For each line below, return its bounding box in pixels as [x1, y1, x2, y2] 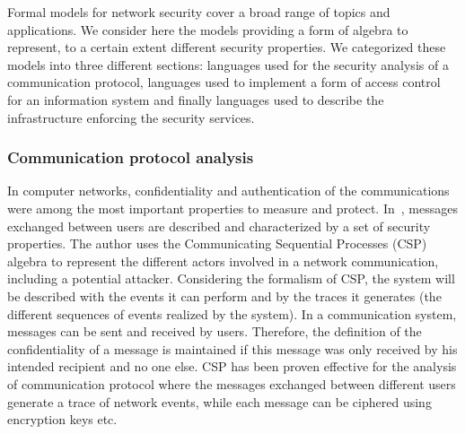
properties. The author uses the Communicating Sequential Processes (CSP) [7, 234, 427, 253]
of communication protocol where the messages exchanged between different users [7, 374, 456, 393]
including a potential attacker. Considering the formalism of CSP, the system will [7, 269, 455, 288]
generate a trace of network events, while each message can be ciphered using [7, 392, 432, 411]
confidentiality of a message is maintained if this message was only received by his [7, 339, 458, 358]
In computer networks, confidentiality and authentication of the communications [7, 181, 450, 200]
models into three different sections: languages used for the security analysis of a [7, 55, 449, 74]
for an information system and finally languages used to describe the [7, 90, 384, 108]
